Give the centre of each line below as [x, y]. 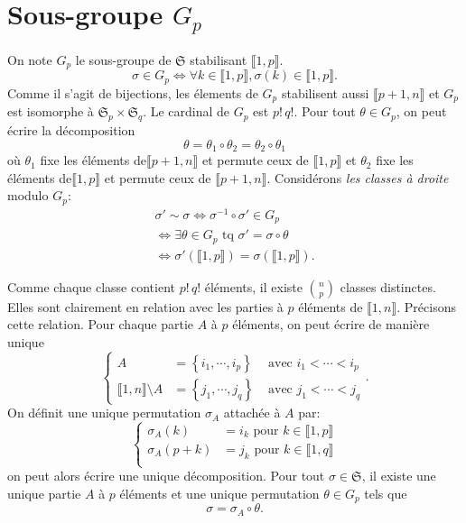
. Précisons [426, 306]
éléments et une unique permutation [219, 493]
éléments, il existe [253, 286]
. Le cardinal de [186, 111]
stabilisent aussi [325, 92]
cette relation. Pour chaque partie [101, 324]
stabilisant [219, 59]
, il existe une [399, 476]
